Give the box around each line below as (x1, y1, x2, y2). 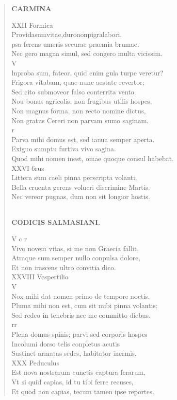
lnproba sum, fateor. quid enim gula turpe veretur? (11, 67, 163, 77)
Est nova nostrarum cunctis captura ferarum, (11, 367, 146, 377)
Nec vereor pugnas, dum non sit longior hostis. (11, 191, 150, 201)
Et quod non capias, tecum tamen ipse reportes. (11, 386, 154, 396)
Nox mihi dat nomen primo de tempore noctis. (11, 291, 150, 301)
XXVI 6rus (11, 163, 44, 173)
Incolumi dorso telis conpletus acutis (11, 338, 120, 348)
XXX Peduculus (11, 357, 60, 367)
